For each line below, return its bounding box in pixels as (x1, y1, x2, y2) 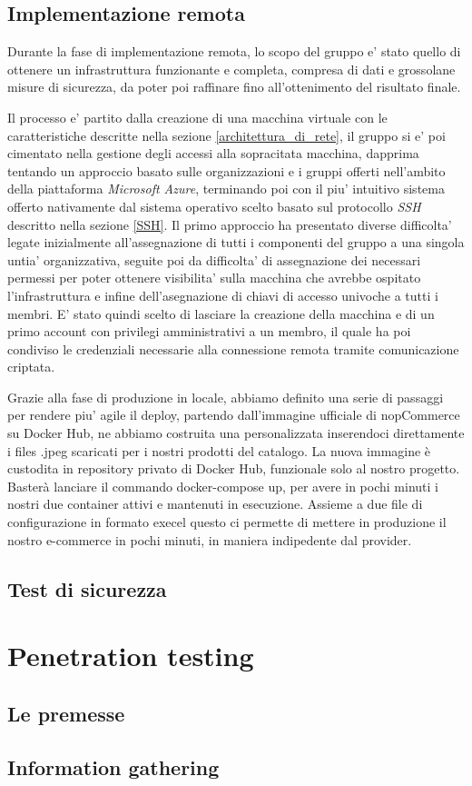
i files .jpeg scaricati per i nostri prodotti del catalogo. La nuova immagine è (7, 441, 431, 460)
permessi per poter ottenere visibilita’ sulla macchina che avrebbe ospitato (7, 268, 421, 287)
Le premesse (7, 699, 125, 727)
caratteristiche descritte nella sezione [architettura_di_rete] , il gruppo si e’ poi (7, 125, 446, 144)
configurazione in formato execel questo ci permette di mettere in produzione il (7, 512, 447, 532)
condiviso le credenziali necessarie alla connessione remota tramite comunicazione (7, 339, 459, 358)
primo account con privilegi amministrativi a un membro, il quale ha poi (7, 322, 411, 341)
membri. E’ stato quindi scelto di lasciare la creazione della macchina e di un (7, 303, 435, 323)
